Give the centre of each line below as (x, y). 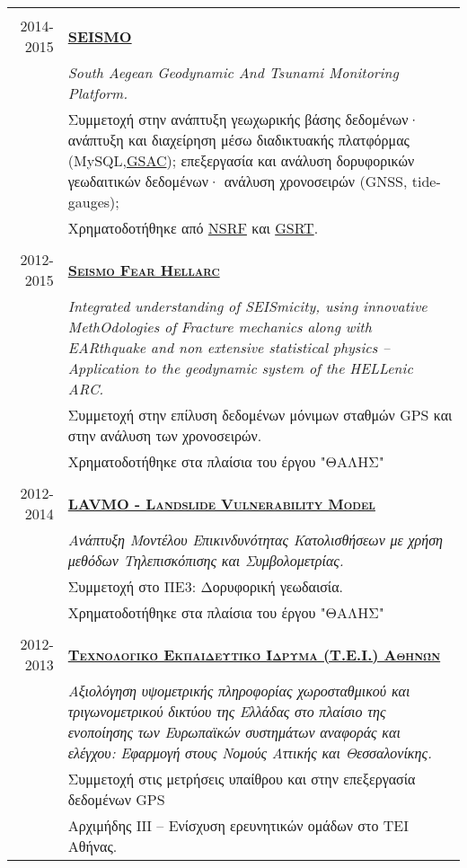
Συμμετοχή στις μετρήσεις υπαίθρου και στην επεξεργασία (242, 779)
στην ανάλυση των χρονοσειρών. (165, 435)
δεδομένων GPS (116, 799)
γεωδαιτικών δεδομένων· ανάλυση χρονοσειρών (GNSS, (238, 181)
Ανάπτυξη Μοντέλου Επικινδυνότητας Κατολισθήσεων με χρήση (256, 540)
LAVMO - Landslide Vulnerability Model (221, 503)
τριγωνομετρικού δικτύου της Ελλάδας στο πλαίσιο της (227, 711)
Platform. (98, 93)
